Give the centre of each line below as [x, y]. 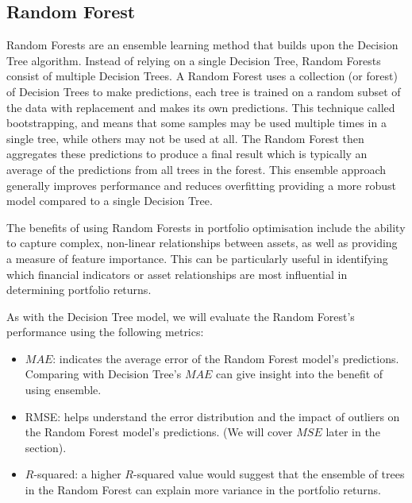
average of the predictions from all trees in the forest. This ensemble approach [196, 169]
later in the [353, 432]
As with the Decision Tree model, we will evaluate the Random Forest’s [181, 316]
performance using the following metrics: [105, 332]
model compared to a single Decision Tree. [110, 201]
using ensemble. [63, 390]
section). [46, 447]
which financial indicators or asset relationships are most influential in [177, 274]
